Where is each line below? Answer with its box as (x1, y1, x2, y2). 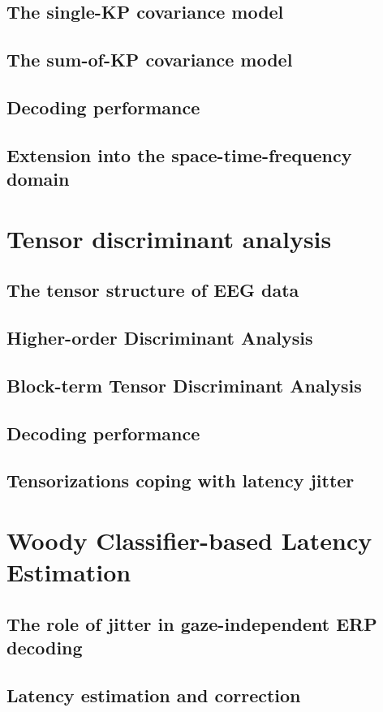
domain (6, 166, 70, 191)
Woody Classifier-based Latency (6, 523, 372, 556)
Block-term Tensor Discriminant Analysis (6, 372, 362, 397)
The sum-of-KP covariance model (6, 47, 293, 72)
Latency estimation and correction (6, 682, 301, 707)
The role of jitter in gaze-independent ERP (6, 611, 377, 636)
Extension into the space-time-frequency (6, 142, 352, 167)
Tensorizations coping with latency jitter (6, 468, 355, 493)
